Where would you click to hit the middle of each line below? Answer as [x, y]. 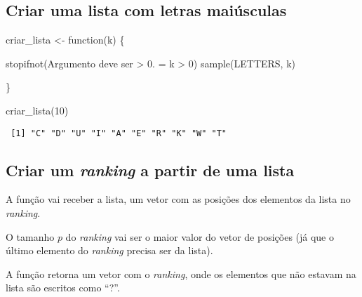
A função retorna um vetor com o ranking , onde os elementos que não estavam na [181, 273]
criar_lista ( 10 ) [37, 110]
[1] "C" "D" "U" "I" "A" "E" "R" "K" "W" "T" [119, 133]
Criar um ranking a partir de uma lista [150, 170]
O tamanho [30, 236]
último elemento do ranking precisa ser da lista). [109, 250]
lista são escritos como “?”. [63, 288]
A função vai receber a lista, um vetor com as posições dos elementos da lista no [178, 199]
